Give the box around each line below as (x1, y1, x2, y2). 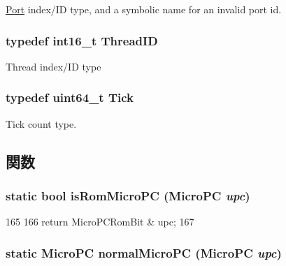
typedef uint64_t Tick (6, 89, 134, 106)
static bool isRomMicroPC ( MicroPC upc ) (6, 186, 250, 204)
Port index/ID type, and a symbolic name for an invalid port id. (6, 2, 282, 16)
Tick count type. (6, 116, 77, 131)
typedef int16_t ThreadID (6, 31, 158, 49)
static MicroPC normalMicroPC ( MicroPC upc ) (6, 244, 282, 261)
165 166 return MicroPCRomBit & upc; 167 (6, 214, 194, 229)
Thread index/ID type (6, 59, 101, 73)
